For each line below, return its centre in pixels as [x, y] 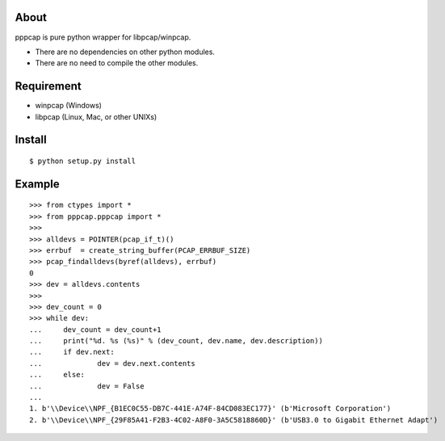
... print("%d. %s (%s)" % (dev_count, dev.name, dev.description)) [176, 341]
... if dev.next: [72, 352]
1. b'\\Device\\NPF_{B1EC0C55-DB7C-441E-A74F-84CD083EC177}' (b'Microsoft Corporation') [210, 409]
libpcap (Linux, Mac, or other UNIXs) [96, 116]
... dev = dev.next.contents [112, 363]
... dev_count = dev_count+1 [95, 330]
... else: [57, 375]
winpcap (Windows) [69, 106]
